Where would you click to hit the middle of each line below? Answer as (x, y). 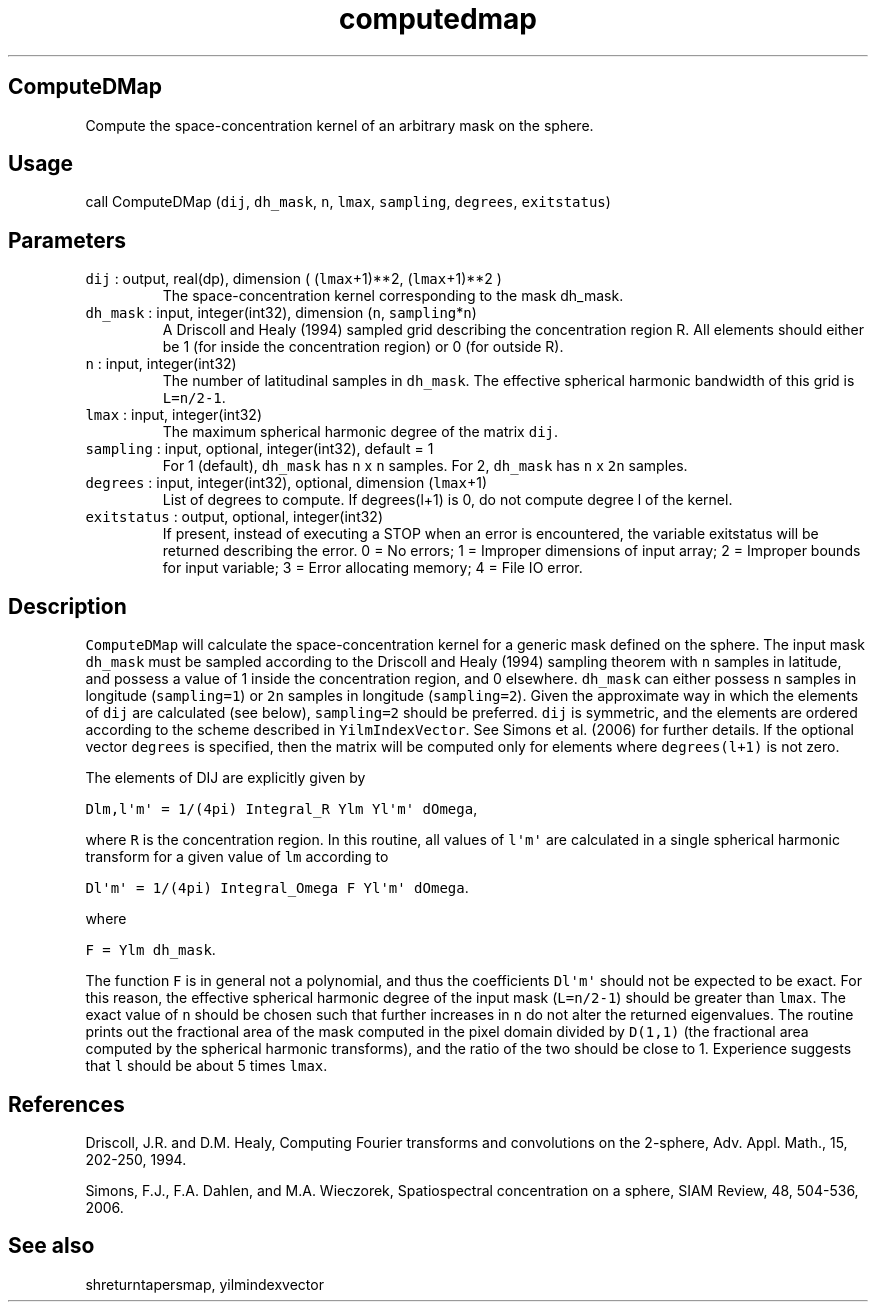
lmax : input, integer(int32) (174, 415)
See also (51, 1246)
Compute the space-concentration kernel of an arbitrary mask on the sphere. (339, 125)
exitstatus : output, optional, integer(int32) (234, 517)
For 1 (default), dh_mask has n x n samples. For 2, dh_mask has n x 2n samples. (425, 466)
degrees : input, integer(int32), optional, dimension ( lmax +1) (286, 483)
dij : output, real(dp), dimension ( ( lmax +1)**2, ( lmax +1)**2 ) (293, 279)
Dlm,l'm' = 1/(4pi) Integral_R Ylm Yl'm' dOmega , (281, 809)
